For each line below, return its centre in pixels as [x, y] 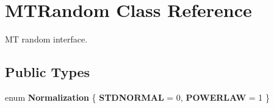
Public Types [48, 72]
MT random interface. [46, 39]
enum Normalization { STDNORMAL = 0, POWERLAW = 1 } [137, 97]
